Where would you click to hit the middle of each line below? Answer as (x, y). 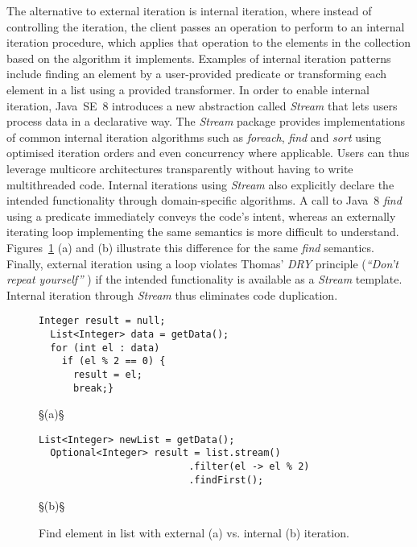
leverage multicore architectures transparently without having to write (180, 168)
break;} (93, 388)
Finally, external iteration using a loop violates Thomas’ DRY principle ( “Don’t (202, 263)
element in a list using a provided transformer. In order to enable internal (188, 89)
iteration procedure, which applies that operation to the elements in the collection (208, 42)
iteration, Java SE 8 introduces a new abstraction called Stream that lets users (202, 105)
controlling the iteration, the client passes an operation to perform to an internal (206, 26)
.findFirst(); (226, 480)
